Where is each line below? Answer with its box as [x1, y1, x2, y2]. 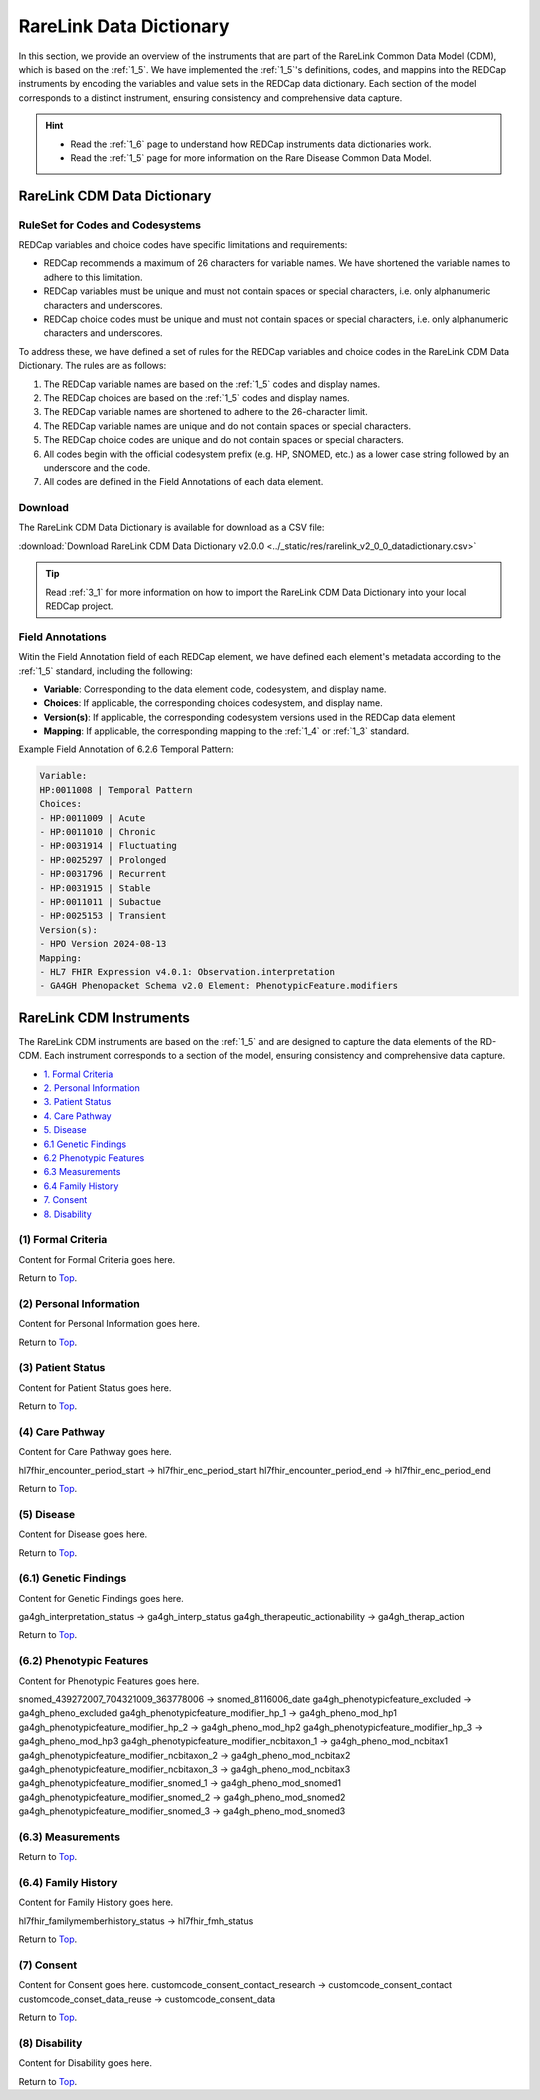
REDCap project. [45, 600, 114, 612]
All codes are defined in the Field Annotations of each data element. [43, 476, 324, 488]
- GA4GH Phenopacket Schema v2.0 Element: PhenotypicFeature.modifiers [39, 980, 399, 992]
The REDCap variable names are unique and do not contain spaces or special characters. [43, 420, 412, 432]
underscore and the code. [43, 461, 151, 474]
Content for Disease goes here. [18, 1528, 148, 1540]
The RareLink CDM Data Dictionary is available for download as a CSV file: [18, 521, 325, 534]
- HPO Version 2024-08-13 [39, 938, 167, 950]
